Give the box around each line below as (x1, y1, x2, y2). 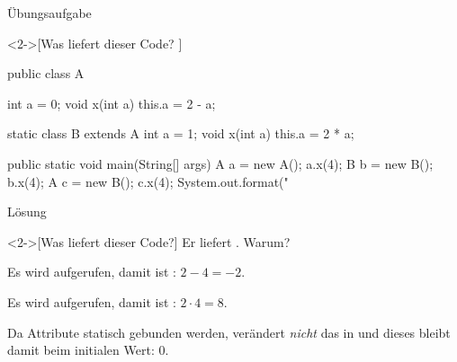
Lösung (7, 202, 47, 221)
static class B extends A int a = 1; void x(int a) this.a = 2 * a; (7, 124, 354, 143)
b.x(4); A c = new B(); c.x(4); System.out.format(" (7, 172, 289, 190)
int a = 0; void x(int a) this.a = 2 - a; (7, 93, 216, 112)
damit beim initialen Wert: (7, 340, 155, 359)
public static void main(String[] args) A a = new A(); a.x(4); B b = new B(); (7, 154, 434, 172)
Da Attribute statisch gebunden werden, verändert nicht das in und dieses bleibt (7, 322, 451, 341)
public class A (7, 64, 85, 83)
